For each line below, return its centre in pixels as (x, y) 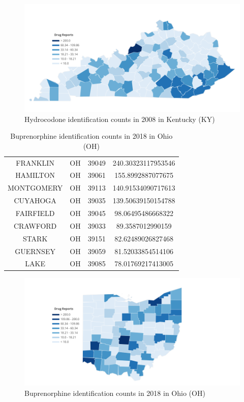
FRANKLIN (35, 162)
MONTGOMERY (35, 188)
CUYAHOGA (35, 200)
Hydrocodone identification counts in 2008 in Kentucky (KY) (120, 119)
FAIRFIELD (35, 213)
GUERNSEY (35, 251)
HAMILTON (35, 175)
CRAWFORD (35, 225)
